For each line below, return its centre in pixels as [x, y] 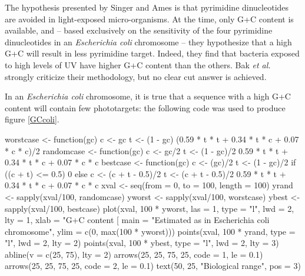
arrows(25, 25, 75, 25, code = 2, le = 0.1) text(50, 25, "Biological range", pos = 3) [153, 266]
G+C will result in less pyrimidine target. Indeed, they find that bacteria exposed [152, 53]
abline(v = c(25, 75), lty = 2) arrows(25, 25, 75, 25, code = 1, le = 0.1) [134, 254]
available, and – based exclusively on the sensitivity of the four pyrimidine [139, 30]
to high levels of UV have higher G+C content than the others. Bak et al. [138, 64]
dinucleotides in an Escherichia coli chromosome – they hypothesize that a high [148, 41]
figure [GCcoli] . [32, 119]
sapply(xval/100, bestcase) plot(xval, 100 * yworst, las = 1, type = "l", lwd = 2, [150, 208]
